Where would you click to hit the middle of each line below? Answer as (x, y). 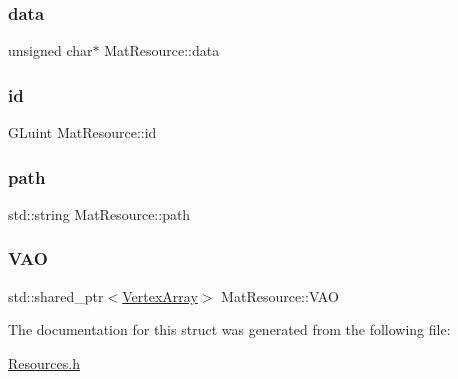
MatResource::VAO (280, 295)
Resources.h (44, 362)
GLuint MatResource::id (82, 132)
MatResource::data (162, 50)
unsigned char (50, 50)
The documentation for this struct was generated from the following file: (229, 329)
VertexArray (160, 295)
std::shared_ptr (56, 295)
